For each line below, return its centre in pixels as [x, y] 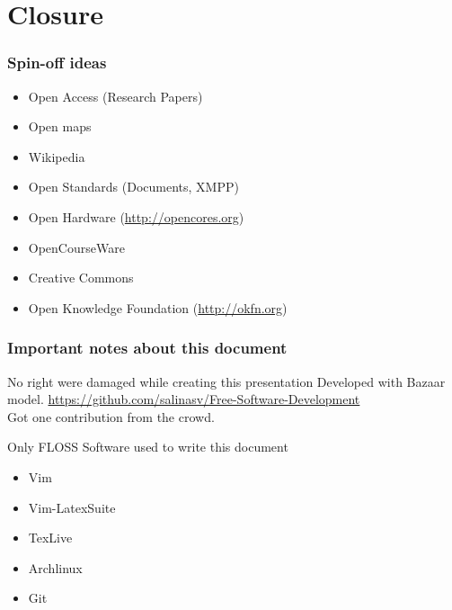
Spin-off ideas [57, 63]
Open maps [60, 126]
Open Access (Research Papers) [115, 96]
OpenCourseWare [76, 247]
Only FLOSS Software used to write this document [148, 447]
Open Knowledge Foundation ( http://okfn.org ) [158, 307]
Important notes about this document [147, 348]
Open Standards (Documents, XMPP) [133, 187]
